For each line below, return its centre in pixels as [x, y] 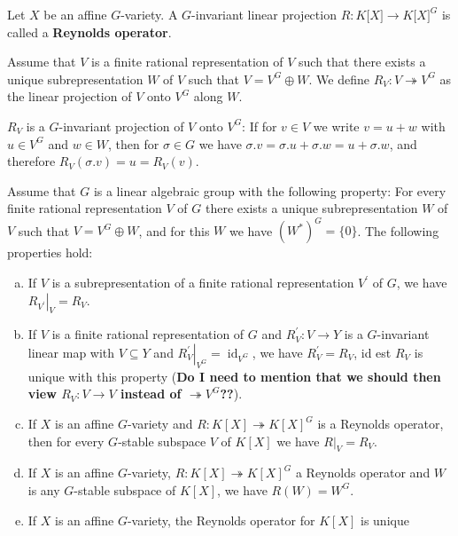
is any [44, 489]
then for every [66, 441]
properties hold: [50, 252]
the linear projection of [70, 96]
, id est [373, 353]
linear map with [71, 353]
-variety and [160, 423]
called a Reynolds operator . [89, 32]
